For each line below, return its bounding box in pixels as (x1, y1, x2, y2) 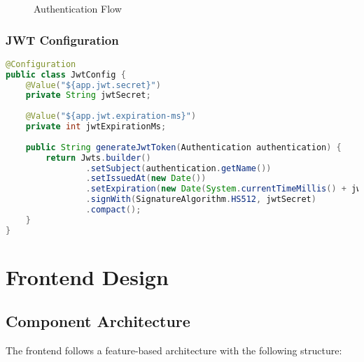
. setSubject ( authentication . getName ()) (85, 163, 272, 173)
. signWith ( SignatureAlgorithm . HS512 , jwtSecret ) (85, 194, 316, 205)
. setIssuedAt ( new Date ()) (85, 173, 206, 184)
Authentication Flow (34, 1, 122, 15)
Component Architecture (6, 310, 190, 332)
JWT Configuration (6, 31, 119, 48)
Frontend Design (6, 262, 169, 291)
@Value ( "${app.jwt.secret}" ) (25, 80, 161, 90)
